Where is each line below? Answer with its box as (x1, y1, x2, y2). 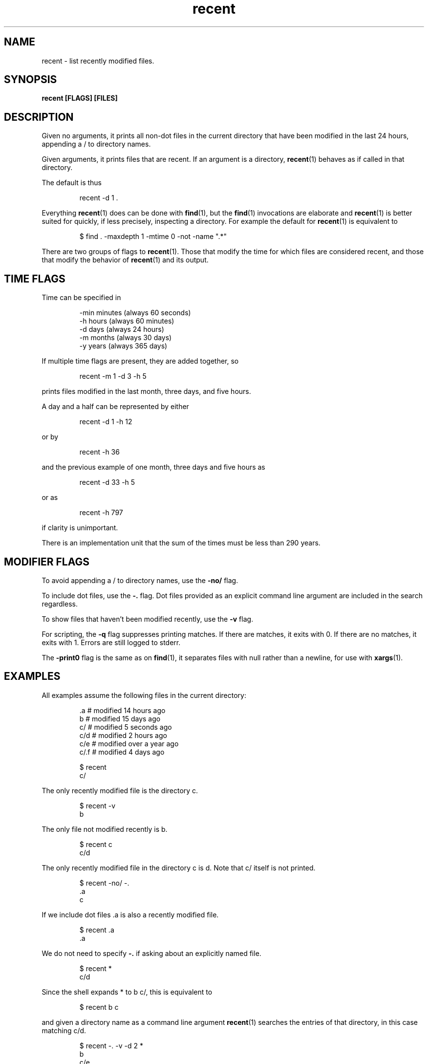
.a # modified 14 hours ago (79, 706, 166, 715)
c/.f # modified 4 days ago (79, 747, 165, 756)
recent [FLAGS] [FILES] (42, 94, 118, 103)
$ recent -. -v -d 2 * (79, 1041, 143, 1050)
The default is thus (42, 178, 102, 187)
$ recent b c (79, 1002, 119, 1011)
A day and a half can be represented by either (42, 402, 189, 411)
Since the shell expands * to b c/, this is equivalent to (42, 987, 213, 996)
